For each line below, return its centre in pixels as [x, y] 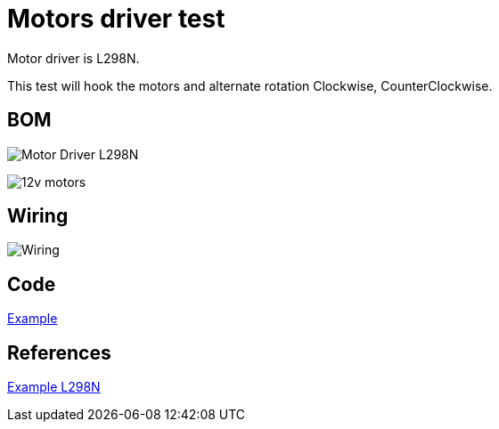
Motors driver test [116, 19]
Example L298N [54, 387]
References [59, 352]
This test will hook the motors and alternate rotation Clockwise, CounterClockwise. [250, 85]
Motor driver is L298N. [74, 58]
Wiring [38, 216]
